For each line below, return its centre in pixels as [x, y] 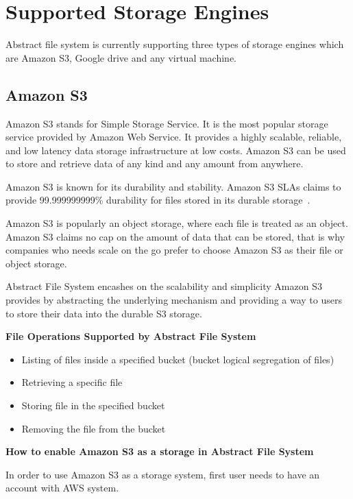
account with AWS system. [62, 488]
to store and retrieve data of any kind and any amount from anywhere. [155, 163]
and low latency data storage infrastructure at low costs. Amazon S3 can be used [176, 150]
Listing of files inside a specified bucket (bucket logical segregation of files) [178, 359]
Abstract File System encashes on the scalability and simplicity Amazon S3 [164, 286]
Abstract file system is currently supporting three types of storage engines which [175, 44]
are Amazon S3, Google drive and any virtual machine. [121, 57]
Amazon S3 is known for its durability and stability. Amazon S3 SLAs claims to [173, 186]
